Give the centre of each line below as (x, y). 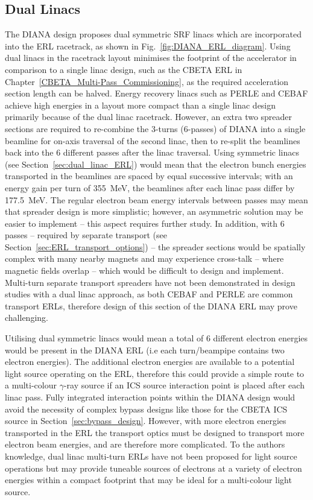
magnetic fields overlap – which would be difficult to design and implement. (144, 271)
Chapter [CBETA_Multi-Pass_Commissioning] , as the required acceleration (147, 81)
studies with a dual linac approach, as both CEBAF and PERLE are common (149, 294)
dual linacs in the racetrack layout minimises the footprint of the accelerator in (151, 58)
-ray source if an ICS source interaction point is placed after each (184, 385)
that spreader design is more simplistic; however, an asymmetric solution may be (154, 211)
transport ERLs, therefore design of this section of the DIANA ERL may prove (151, 305)
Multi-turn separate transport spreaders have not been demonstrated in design (150, 282)
